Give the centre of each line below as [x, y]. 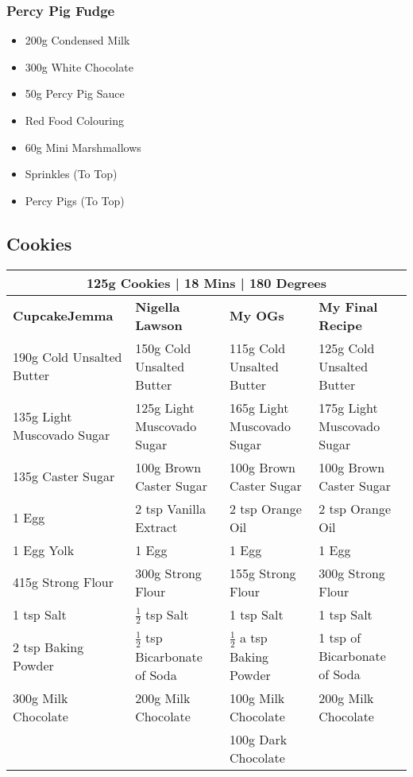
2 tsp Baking [48, 647]
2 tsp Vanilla [171, 508]
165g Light [259, 407]
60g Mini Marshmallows [83, 147]
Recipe [340, 324]
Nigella [158, 306]
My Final [348, 306]
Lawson [159, 324]
